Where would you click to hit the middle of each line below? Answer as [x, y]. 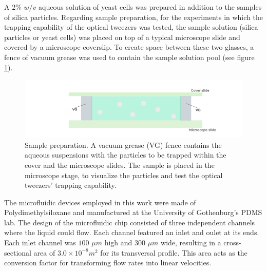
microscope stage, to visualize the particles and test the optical [124, 175]
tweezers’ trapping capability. [71, 185]
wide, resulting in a [191, 243]
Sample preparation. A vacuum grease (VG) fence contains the [123, 144]
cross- [232, 243]
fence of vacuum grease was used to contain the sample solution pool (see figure [129, 57]
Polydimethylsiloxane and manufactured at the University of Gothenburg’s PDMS [133, 212]
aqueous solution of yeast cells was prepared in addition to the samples [150, 7]
